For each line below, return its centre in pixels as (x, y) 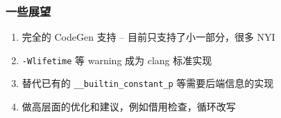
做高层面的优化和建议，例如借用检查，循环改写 (129, 107)
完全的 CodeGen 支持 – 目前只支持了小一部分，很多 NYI (148, 37)
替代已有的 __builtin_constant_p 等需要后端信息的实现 (148, 83)
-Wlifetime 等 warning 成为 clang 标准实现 (117, 60)
